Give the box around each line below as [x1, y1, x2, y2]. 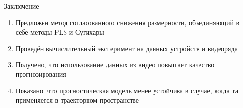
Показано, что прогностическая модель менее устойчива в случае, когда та [15, 85, 238, 95]
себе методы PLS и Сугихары [15, 27, 104, 37]
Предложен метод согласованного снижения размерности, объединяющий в [15, 17, 240, 27]
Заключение [4, 1, 39, 11]
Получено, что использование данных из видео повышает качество [15, 59, 215, 70]
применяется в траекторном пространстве [15, 95, 139, 105]
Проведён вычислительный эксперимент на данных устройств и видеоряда [15, 43, 238, 53]
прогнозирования [15, 69, 66, 79]
